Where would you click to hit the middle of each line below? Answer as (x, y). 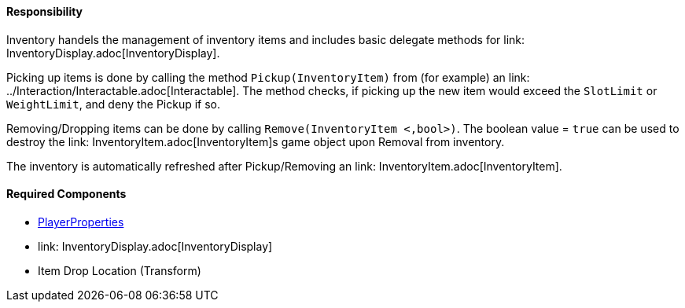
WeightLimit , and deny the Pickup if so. (114, 104)
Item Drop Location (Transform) (120, 270)
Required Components (66, 194)
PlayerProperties (81, 222)
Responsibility (45, 11)
